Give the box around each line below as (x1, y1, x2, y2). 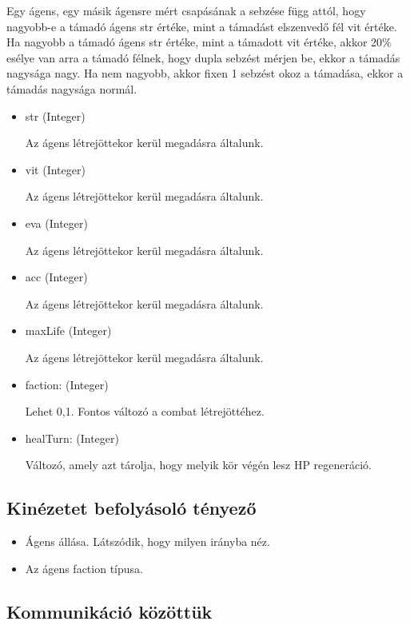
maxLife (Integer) (25, 322, 112, 339)
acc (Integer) (25, 269, 88, 285)
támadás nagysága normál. (6, 80, 137, 97)
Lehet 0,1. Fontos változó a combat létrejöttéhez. (25, 403, 265, 420)
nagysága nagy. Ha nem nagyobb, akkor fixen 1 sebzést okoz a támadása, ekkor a (6, 65, 404, 82)
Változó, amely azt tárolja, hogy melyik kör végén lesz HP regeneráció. (25, 456, 372, 473)
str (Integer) (25, 107, 86, 124)
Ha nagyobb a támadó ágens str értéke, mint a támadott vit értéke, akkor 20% (6, 34, 392, 50)
